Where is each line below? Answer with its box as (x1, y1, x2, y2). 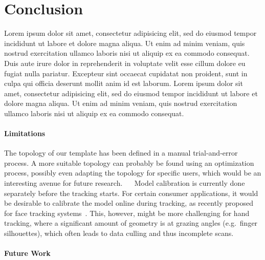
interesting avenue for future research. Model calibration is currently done (4, 178, 245, 188)
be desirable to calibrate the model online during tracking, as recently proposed (4, 198, 253, 208)
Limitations (4, 128, 46, 139)
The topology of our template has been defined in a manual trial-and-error (4, 147, 238, 158)
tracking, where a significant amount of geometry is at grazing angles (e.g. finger (4, 218, 258, 228)
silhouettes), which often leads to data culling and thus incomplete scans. (4, 228, 234, 239)
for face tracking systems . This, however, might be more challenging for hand (4, 207, 250, 218)
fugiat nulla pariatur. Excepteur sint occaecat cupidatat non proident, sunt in (4, 68, 248, 78)
